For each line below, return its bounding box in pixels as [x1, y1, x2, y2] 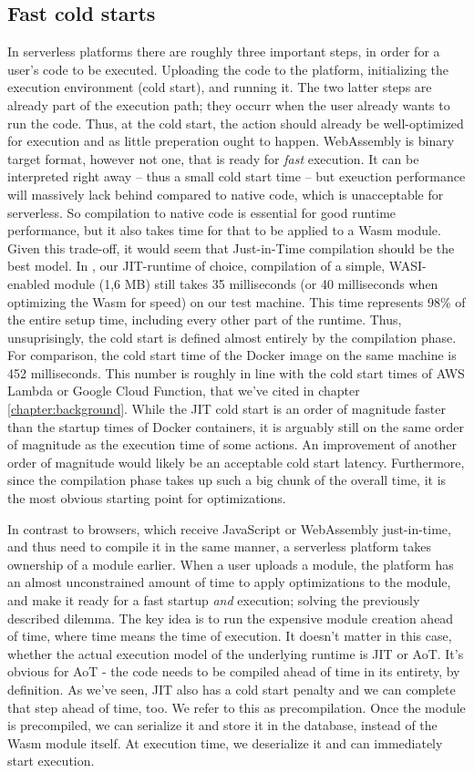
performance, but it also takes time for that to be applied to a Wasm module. [7, 221, 441, 240]
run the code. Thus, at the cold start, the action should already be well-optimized [7, 113, 464, 132]
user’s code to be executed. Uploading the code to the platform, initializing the [7, 59, 449, 78]
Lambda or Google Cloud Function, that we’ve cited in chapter [7, 381, 360, 400]
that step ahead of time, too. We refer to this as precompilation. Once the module [7, 697, 466, 716]
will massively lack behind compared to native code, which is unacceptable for [7, 184, 444, 203]
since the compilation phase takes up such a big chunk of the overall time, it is [7, 470, 447, 490]
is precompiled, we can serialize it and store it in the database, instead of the [7, 716, 438, 735]
